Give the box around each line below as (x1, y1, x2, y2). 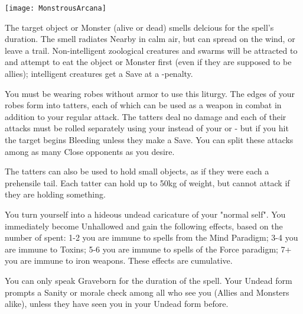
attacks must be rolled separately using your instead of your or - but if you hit (5, 122, 289, 134)
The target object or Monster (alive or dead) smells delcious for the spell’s (5, 21, 274, 33)
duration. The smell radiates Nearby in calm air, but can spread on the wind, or (5, 33, 295, 45)
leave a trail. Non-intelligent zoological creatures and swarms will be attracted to (5, 44, 298, 56)
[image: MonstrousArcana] (5, 4, 106, 12)
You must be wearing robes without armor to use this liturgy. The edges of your (5, 87, 295, 99)
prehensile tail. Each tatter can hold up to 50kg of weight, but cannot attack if (5, 176, 290, 189)
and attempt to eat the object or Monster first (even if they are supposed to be (5, 56, 292, 68)
